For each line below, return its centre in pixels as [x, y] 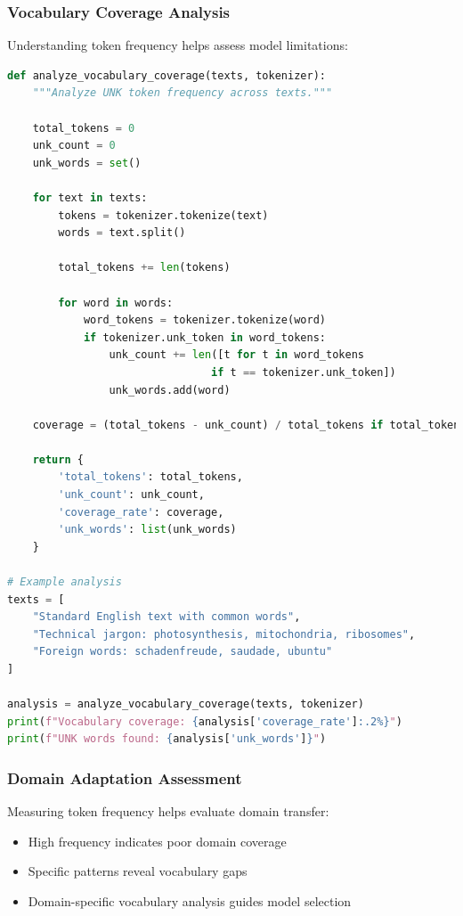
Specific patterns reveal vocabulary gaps [138, 871]
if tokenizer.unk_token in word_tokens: [204, 337]
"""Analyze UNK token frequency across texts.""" [183, 93]
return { [58, 459]
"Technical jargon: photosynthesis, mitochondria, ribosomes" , [224, 634]
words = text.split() [122, 233]
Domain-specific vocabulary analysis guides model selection [190, 900]
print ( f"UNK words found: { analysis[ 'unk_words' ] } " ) [167, 739]
